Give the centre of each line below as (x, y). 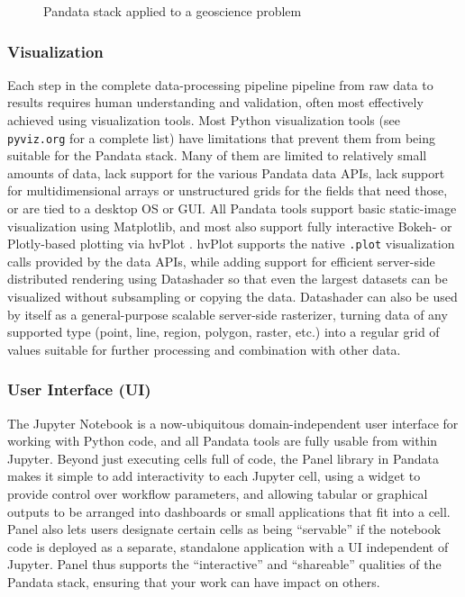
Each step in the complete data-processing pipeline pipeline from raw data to (220, 84)
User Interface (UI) (79, 389)
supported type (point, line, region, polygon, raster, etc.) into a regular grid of (223, 332)
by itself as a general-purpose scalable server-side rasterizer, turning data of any (228, 314)
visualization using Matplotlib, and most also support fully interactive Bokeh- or (230, 226)
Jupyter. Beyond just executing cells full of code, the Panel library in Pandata (223, 458)
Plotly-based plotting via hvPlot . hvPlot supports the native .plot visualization (231, 244)
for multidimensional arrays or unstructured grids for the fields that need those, (228, 190)
